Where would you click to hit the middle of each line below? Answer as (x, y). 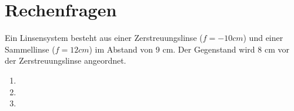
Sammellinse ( (30, 49)
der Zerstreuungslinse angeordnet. (66, 60)
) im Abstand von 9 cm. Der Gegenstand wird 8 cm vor (189, 49)
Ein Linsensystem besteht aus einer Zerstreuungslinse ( (104, 38)
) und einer (263, 38)
